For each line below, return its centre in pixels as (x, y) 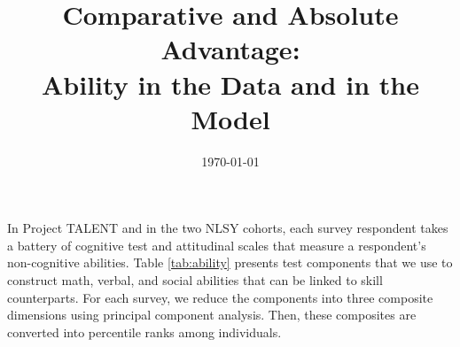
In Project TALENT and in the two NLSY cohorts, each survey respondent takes (228, 228)
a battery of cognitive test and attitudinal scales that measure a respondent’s (217, 245)
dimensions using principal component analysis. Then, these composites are (212, 315)
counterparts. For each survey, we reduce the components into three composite (220, 297)
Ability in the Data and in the (230, 84)
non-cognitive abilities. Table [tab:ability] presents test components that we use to (230, 262)
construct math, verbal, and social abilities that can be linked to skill (195, 280)
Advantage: (230, 49)
